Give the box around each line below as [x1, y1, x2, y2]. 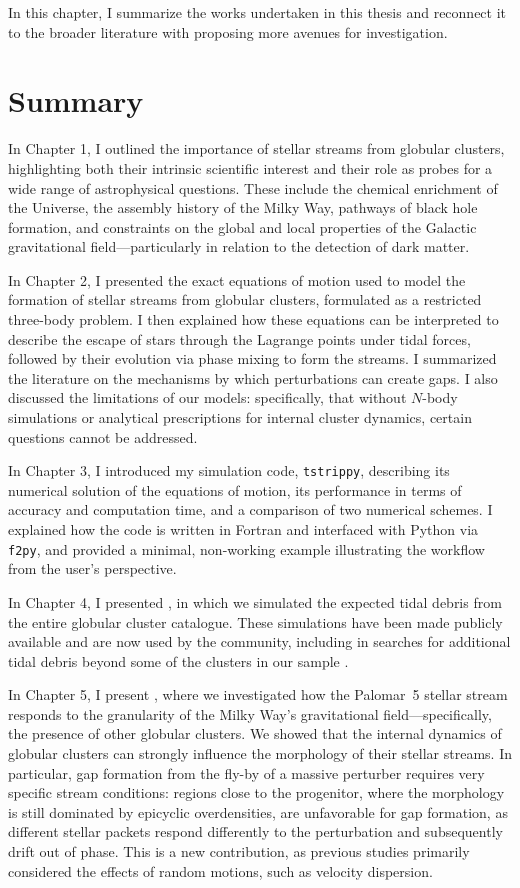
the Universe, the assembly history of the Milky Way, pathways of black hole [8, 197, 478, 218]
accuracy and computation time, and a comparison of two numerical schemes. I [8, 499, 493, 520]
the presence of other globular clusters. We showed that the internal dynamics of [8, 723, 502, 744]
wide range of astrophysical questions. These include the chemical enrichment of [8, 177, 498, 198]
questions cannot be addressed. [8, 426, 198, 447]
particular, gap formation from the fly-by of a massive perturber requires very [8, 762, 485, 783]
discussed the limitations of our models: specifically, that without [8, 387, 407, 408]
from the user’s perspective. [8, 558, 177, 579]
